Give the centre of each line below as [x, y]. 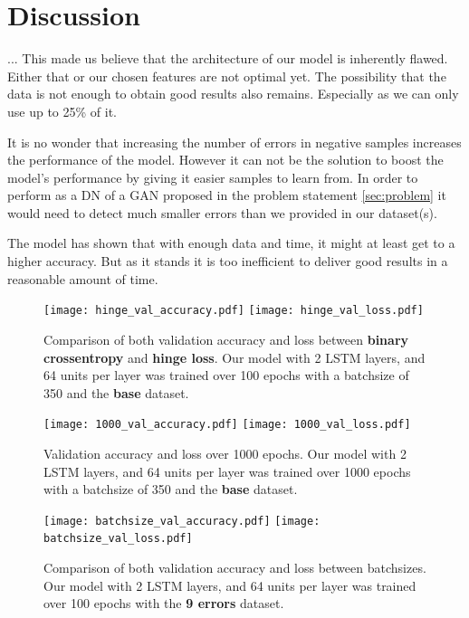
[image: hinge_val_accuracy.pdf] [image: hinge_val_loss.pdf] [234, 311]
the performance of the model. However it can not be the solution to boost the [225, 160]
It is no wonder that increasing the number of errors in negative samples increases [234, 142]
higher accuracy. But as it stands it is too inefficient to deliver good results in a [228, 261]
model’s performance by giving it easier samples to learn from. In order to [213, 177]
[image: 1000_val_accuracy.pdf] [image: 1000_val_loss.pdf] [227, 425]
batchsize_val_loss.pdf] [118, 539]
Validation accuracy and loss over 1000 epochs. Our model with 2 [225, 453]
